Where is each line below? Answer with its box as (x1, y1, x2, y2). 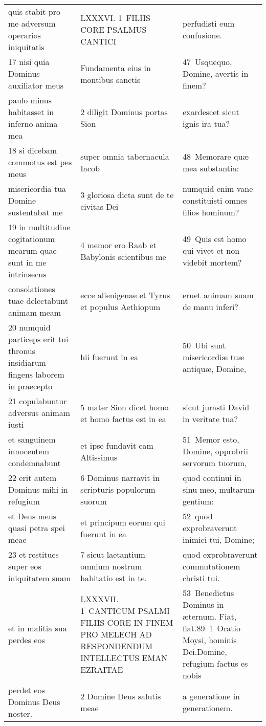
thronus (8, 345, 36, 357)
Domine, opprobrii (182, 445, 248, 457)
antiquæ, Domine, (182, 362, 247, 375)
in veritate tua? (182, 412, 238, 425)
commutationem (182, 560, 240, 572)
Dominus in (182, 599, 224, 610)
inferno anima (8, 118, 58, 129)
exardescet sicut (182, 106, 239, 118)
